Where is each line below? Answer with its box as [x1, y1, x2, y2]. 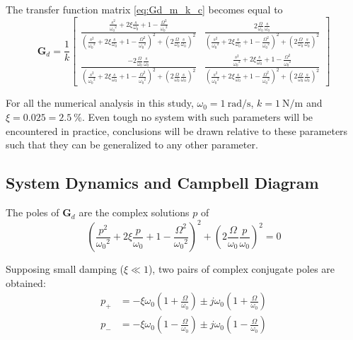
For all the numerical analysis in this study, [6, 95, 194, 110]
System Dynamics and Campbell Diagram [6, 172, 319, 194]
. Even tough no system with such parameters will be [82, 110, 313, 124]
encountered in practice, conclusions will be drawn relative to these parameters [6, 123, 348, 138]
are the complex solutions [79, 205, 190, 220]
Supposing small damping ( [6, 262, 125, 276]
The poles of [6, 205, 59, 220]
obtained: [6, 275, 46, 290]
